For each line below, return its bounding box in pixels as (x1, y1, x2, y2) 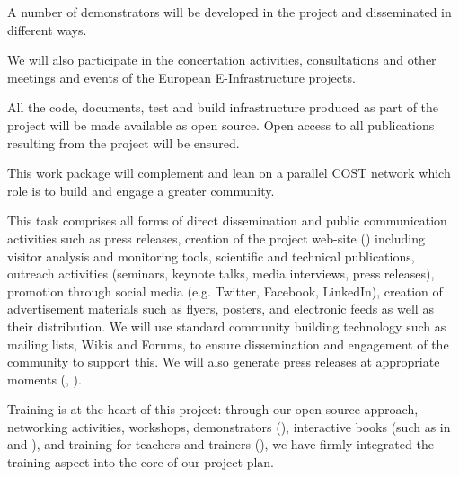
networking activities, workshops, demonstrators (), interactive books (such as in (7, 417, 451, 436)
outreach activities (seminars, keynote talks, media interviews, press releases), (7, 264, 435, 283)
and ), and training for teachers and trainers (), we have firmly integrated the (7, 435, 434, 454)
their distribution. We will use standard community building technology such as (7, 316, 446, 335)
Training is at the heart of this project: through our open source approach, (7, 400, 419, 419)
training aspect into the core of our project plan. (7, 453, 274, 472)
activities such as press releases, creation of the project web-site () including (7, 228, 426, 247)
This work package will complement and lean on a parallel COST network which (7, 163, 451, 182)
